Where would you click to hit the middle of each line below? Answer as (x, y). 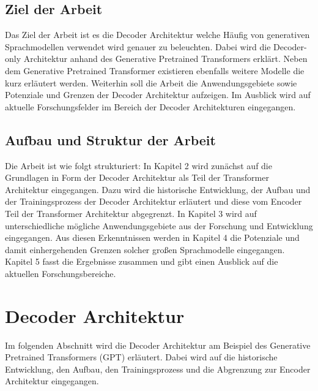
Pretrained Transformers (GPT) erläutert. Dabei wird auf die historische (141, 357)
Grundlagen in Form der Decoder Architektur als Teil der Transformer (137, 177)
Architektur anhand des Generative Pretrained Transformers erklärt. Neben (165, 59)
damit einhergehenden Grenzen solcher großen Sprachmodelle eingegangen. (145, 249)
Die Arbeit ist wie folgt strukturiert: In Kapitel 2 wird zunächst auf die (139, 165)
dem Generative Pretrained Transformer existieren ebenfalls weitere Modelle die (155, 70)
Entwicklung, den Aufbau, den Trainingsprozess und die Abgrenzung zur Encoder (158, 369)
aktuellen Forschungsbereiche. (61, 273)
